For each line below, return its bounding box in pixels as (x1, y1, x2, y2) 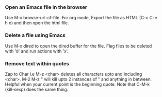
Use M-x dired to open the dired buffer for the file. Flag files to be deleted (5, 43, 152, 49)
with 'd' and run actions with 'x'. (5, 48, 69, 54)
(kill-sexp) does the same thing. (5, 86, 68, 92)
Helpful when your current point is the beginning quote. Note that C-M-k (5, 81, 150, 87)
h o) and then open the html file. (5, 20, 69, 26)
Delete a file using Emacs (5, 32, 66, 39)
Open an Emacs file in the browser (5, 4, 87, 11)
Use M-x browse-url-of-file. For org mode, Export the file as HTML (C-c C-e (5, 15, 158, 21)
